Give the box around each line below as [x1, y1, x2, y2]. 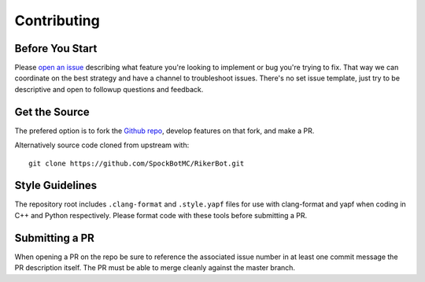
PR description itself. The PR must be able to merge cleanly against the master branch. [14, 263, 295, 273]
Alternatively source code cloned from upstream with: [14, 140, 190, 150]
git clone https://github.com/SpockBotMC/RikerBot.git [28, 158, 245, 168]
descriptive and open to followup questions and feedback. [14, 84, 204, 94]
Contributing [14, 12, 100, 29]
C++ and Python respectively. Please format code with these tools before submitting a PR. [14, 210, 308, 220]
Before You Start [14, 42, 98, 55]
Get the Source [14, 105, 90, 118]
